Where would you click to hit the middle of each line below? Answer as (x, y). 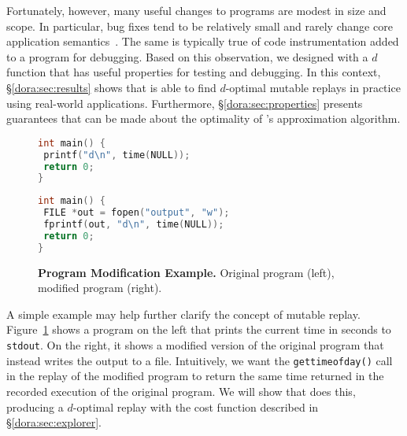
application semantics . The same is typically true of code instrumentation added (203, 41)
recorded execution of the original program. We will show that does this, (181, 391)
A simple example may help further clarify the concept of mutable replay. (183, 314)
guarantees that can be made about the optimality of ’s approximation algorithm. (203, 118)
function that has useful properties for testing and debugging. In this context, (194, 72)
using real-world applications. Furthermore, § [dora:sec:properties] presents (185, 103)
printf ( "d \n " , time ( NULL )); (117, 155)
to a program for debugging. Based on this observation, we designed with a (187, 56)
